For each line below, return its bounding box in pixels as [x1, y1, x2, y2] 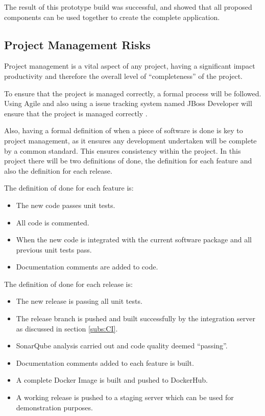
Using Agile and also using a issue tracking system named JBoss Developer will [4, 98, 252, 109]
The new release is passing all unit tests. [16, 296, 142, 306]
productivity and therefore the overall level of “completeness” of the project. [4, 70, 243, 81]
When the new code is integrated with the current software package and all [16, 234, 252, 245]
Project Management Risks [4, 36, 151, 52]
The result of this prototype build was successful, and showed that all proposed [4, 2, 252, 12]
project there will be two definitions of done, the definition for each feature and [4, 155, 252, 166]
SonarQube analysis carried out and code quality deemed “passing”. [16, 340, 228, 351]
